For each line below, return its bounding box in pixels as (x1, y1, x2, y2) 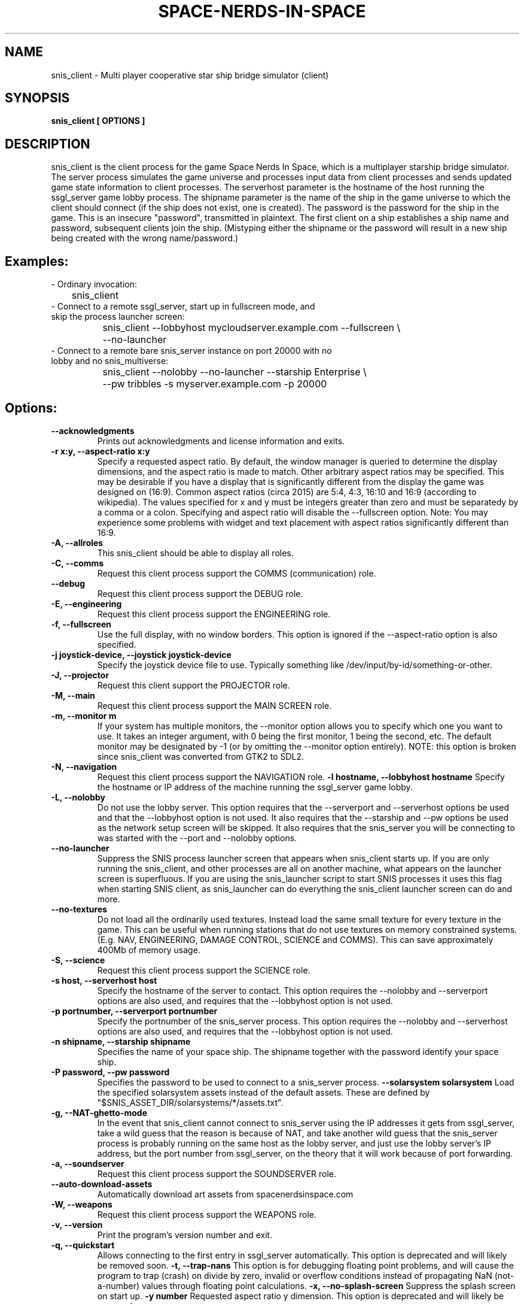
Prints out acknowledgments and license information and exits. (97, 435, 345, 446)
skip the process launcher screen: (51, 311, 185, 322)
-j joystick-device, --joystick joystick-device (51, 649, 231, 660)
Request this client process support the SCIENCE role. (97, 965, 310, 975)
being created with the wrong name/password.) (51, 233, 239, 244)
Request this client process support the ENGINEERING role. (97, 608, 331, 619)
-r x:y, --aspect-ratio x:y (51, 445, 150, 456)
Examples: (5, 253, 69, 269)
